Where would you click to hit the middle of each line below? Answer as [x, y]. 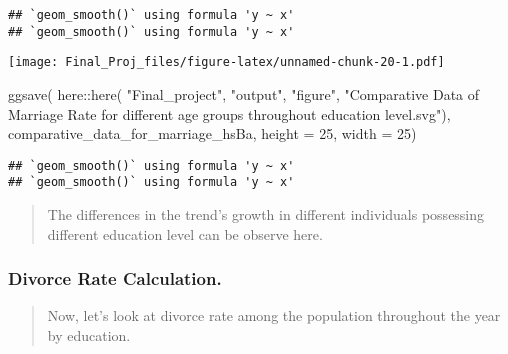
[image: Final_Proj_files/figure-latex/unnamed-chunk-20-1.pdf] [226, 62]
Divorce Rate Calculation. [115, 278]
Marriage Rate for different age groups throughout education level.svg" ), [229, 113]
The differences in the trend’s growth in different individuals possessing [266, 214]
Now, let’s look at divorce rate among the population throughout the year [274, 315]
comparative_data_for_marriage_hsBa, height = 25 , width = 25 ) [212, 133]
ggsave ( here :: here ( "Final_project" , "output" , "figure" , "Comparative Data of [244, 93]
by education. [89, 335]
